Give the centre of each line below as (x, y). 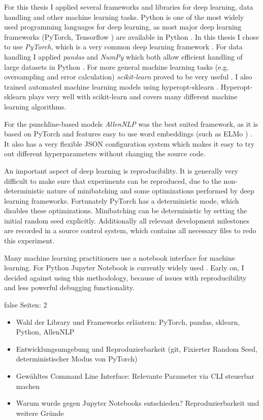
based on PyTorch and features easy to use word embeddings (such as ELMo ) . (128, 134)
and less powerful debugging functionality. (69, 287)
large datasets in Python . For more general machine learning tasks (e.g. (117, 66)
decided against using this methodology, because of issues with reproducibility (125, 277)
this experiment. (29, 241)
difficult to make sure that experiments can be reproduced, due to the (113, 180)
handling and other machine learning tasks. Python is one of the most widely (124, 17)
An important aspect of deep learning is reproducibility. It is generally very (121, 170)
